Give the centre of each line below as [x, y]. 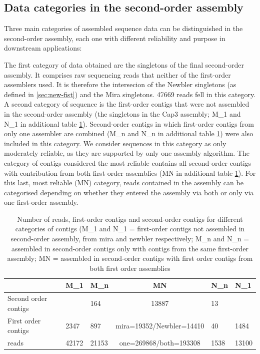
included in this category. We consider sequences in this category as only [115, 143]
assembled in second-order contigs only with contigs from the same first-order [130, 248]
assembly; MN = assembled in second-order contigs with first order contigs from [130, 258]
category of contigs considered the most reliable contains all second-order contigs [128, 162]
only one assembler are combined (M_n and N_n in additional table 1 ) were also [129, 133]
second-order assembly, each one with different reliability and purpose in [115, 38]
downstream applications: [43, 48]
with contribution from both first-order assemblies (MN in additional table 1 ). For [130, 172]
